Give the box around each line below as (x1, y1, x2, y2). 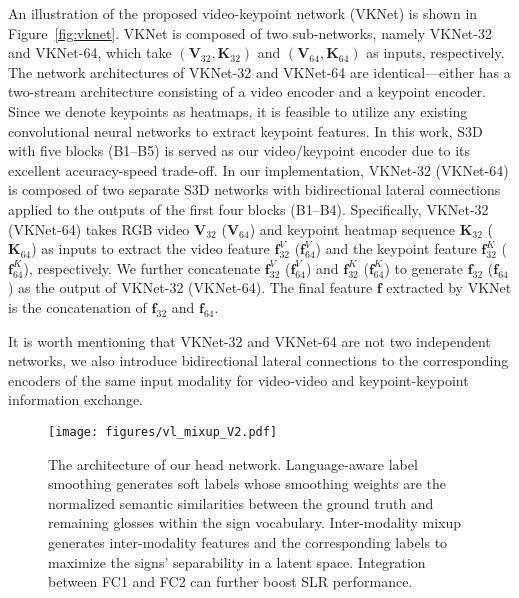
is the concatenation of (8, 296, 147, 317)
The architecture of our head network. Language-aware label (48, 453, 418, 474)
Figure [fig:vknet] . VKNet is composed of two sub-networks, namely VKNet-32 (8, 22, 492, 43)
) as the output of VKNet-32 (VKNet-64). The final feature (8, 277, 373, 298)
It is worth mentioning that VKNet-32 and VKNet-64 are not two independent (8, 330, 491, 351)
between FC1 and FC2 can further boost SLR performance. (48, 571, 413, 592)
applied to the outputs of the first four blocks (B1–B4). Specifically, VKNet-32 (8, 198, 489, 219)
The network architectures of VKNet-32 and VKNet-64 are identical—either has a (8, 61, 511, 82)
